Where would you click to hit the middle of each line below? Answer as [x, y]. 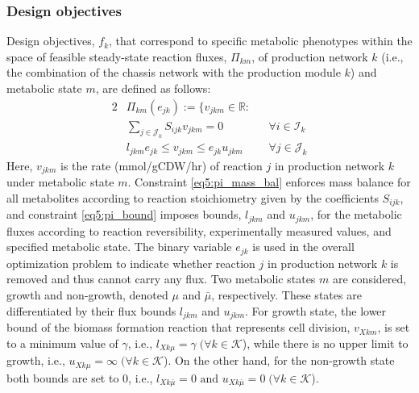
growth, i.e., [36, 360]
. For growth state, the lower [316, 310]
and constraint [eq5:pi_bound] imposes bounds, [124, 214]
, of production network [310, 56]
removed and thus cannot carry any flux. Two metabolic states [161, 279]
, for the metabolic [356, 214]
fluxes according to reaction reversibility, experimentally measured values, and [199, 230]
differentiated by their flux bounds [91, 310]
